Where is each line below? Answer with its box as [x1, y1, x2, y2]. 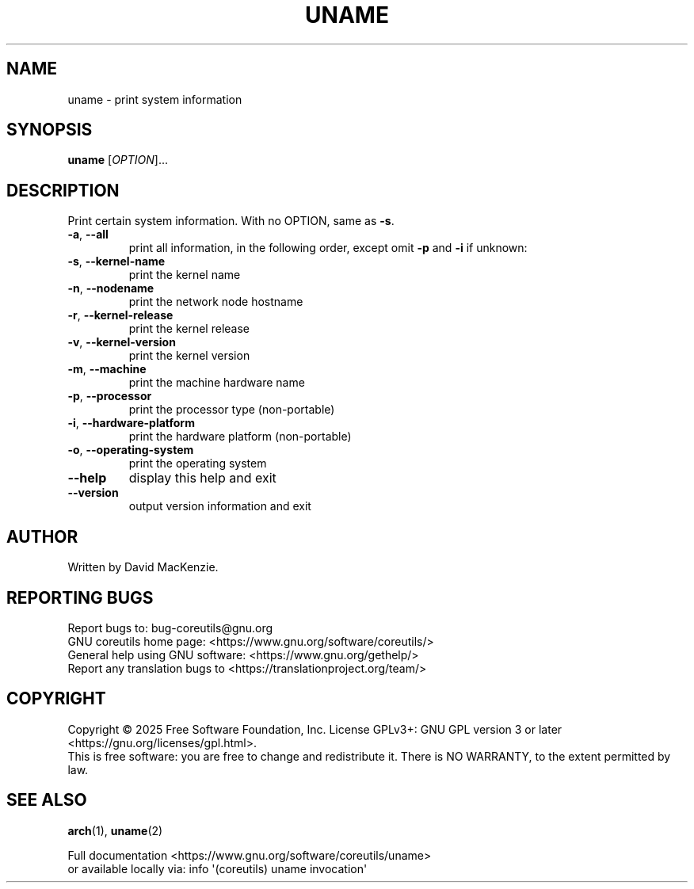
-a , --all [67, 227, 109, 242]
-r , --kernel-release [67, 308, 173, 322]
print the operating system [128, 456, 267, 471]
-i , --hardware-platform [67, 416, 195, 430]
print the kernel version [128, 349, 250, 363]
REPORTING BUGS [6, 587, 154, 608]
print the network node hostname [128, 295, 303, 309]
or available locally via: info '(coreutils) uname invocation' [67, 861, 368, 876]
